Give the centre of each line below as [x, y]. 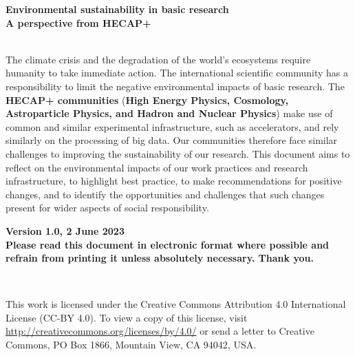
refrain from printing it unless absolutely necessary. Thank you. [160, 258]
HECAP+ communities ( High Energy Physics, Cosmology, [147, 100]
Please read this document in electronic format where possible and [168, 244]
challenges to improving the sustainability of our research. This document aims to [178, 153]
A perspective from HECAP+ [78, 22]
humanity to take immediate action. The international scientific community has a [177, 73]
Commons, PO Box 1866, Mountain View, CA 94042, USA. [131, 345]
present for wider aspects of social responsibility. [107, 208]
